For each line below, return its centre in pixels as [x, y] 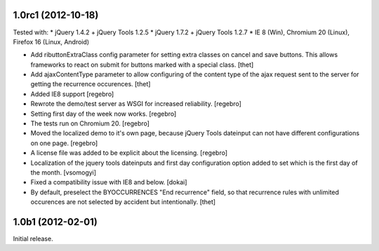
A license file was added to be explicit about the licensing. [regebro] [129, 153]
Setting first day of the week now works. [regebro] [104, 114]
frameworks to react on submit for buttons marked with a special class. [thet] [142, 65]
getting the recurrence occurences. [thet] [91, 84]
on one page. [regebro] [64, 143]
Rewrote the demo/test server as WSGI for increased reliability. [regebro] [136, 104]
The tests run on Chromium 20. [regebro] [90, 123]
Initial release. [33, 239]
